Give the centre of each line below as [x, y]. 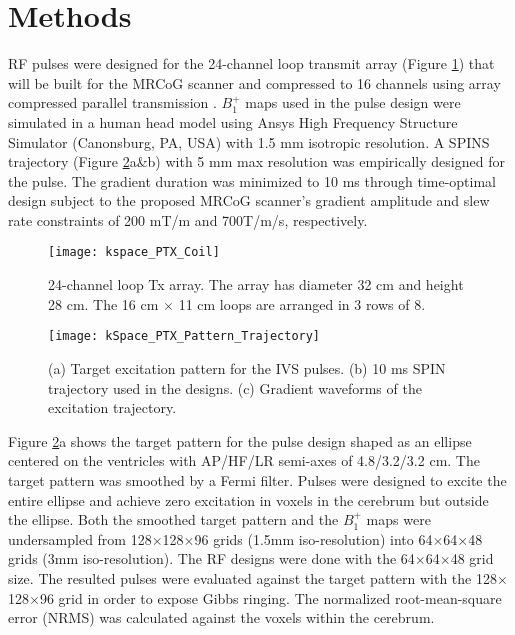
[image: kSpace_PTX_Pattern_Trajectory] [184, 336]
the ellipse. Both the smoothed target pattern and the [173, 519]
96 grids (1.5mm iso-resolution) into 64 [313, 538]
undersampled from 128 [80, 538]
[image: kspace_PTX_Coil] [134, 252]
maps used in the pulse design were [353, 102]
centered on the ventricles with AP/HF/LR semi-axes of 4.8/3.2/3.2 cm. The [244, 460]
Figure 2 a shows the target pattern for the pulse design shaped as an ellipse [240, 440]
